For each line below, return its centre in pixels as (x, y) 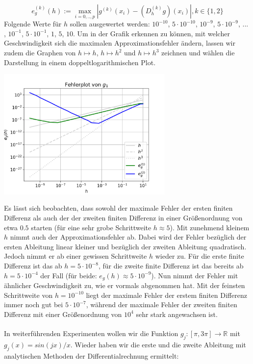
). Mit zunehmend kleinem (210, 227)
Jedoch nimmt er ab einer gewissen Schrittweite (76, 256)
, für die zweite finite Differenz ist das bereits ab (171, 266)
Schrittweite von (28, 295)
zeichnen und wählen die (198, 52)
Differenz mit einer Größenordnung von (63, 314)
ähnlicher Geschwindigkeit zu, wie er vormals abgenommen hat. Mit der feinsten (125, 285)
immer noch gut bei (34, 304)
